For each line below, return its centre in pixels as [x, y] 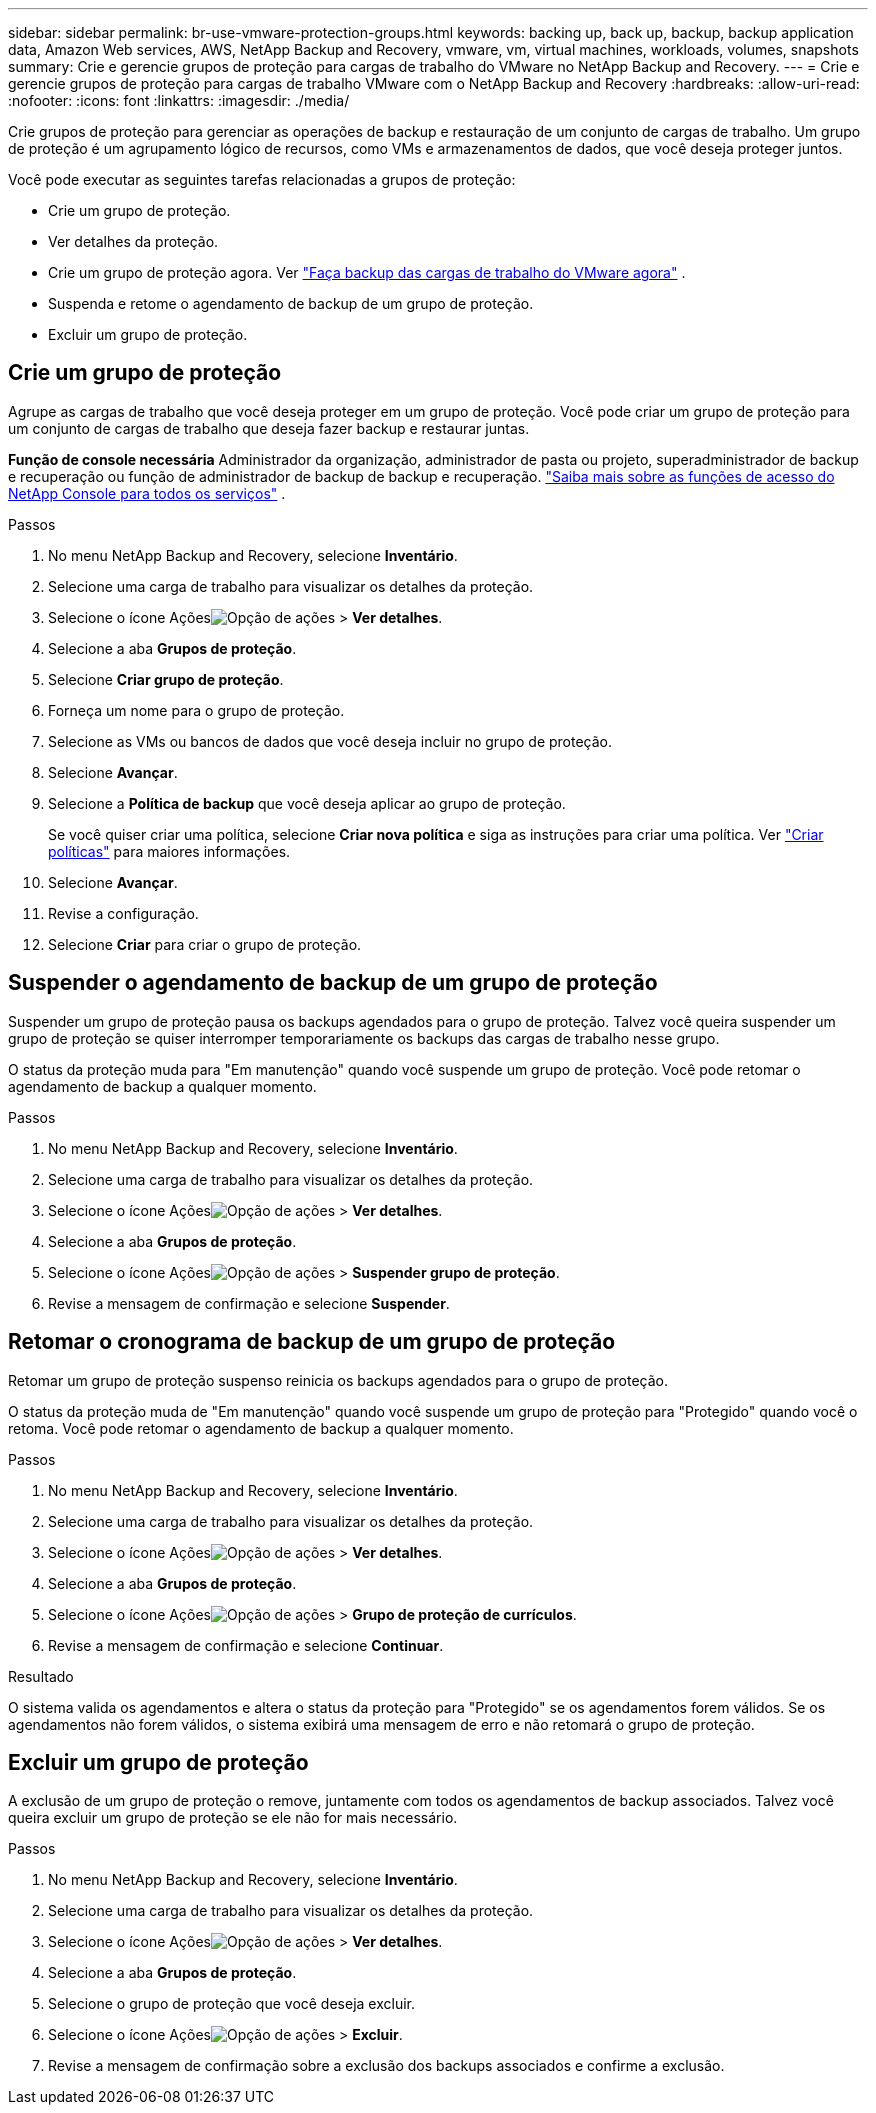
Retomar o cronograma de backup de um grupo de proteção [312, 1342]
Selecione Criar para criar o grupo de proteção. [205, 944]
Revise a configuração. [123, 913]
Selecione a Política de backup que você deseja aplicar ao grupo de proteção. [307, 803]
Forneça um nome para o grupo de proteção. [196, 710]
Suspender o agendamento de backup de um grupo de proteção [333, 983]
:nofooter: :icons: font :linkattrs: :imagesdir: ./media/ [179, 100]
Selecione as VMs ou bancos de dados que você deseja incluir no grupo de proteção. [330, 741]
